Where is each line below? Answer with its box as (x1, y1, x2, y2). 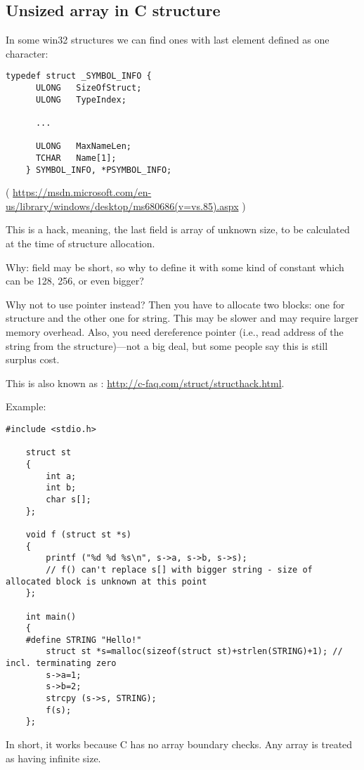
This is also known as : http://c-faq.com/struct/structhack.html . (6, 375, 285, 390)
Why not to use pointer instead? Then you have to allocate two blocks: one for (6, 296, 345, 311)
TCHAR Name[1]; (35, 152, 117, 163)
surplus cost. (6, 352, 60, 367)
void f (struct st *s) (25, 529, 131, 540)
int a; (46, 471, 77, 481)
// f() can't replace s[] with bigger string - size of (46, 564, 313, 575)
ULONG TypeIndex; (35, 94, 126, 105)
